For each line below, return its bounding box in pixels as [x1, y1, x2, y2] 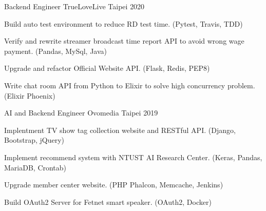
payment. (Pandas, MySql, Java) [4, 45, 107, 56]
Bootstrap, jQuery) [4, 135, 65, 145]
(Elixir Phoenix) [4, 90, 55, 101]
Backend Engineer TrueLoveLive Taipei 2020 [4, 1, 145, 11]
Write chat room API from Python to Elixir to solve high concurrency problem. [4, 80, 255, 90]
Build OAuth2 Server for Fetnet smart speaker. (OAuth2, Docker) [4, 196, 212, 207]
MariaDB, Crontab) [4, 162, 67, 172]
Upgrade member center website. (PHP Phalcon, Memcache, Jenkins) [4, 179, 223, 190]
